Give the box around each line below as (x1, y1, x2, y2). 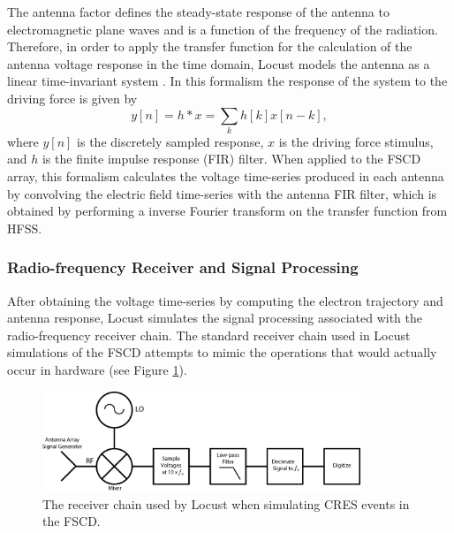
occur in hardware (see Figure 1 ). (7, 361, 187, 379)
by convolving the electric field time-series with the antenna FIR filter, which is (7, 184, 437, 202)
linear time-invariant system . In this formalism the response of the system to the (7, 72, 448, 90)
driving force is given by (7, 88, 138, 107)
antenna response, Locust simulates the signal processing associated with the (7, 308, 423, 327)
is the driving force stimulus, (278, 132, 434, 150)
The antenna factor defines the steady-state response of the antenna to (7, 3, 390, 20)
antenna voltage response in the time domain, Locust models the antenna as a (7, 54, 430, 72)
